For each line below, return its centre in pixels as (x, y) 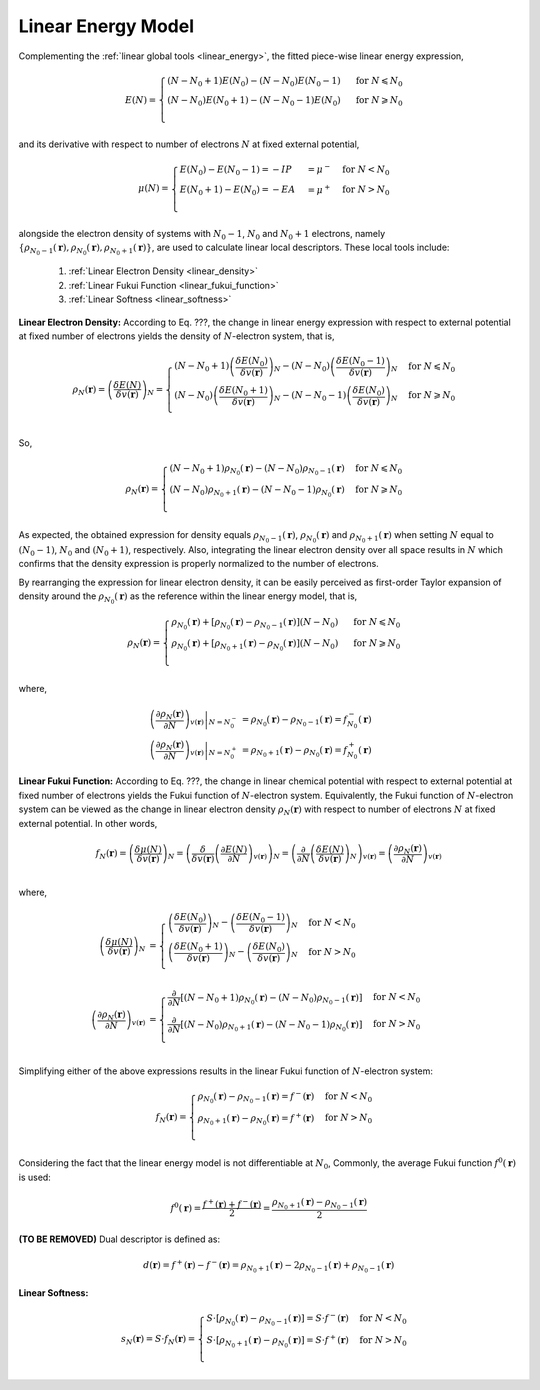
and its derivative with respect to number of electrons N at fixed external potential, (189, 144)
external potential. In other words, (88, 823)
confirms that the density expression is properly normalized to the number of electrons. (198, 564)
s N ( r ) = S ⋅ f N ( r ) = (158, 1340)
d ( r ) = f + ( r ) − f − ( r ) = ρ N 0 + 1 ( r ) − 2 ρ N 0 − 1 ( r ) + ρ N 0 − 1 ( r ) (269, 1266)
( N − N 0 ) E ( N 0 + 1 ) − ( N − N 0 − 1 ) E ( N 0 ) (253, 102)
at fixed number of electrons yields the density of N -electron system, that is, (176, 336)
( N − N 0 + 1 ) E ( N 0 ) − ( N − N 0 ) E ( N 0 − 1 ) (253, 82)
